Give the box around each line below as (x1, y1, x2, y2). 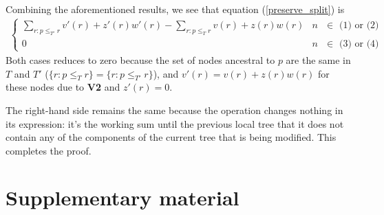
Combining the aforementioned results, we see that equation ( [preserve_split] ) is (6, 2, 345, 16)
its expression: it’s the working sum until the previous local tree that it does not (6, 116, 344, 131)
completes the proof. (6, 143, 92, 157)
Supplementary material (6, 183, 239, 212)
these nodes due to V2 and (6, 80, 120, 94)
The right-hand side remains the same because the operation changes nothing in (6, 102, 343, 117)
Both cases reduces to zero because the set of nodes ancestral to (6, 52, 275, 67)
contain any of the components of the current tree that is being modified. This (6, 130, 337, 144)
